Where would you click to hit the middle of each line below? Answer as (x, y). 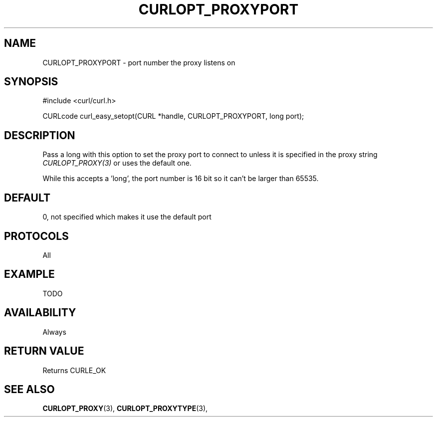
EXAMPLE (29, 274)
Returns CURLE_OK (74, 370)
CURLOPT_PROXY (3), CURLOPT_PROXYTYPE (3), (125, 409)
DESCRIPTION (40, 135)
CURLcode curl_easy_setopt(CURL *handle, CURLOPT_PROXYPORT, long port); (173, 116)
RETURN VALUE (44, 351)
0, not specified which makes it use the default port (127, 217)
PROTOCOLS (36, 236)
